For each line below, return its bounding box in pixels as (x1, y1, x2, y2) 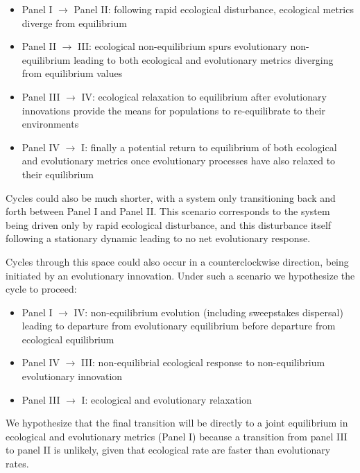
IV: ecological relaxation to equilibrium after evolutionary (81, 89, 327, 103)
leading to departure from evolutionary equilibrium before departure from (22, 318, 336, 333)
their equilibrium (22, 166, 94, 181)
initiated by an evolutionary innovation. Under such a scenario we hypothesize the (6, 268, 355, 282)
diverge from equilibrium (22, 15, 127, 30)
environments (22, 117, 79, 131)
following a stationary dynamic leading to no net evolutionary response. (6, 231, 311, 246)
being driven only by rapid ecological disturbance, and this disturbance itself (6, 217, 332, 232)
